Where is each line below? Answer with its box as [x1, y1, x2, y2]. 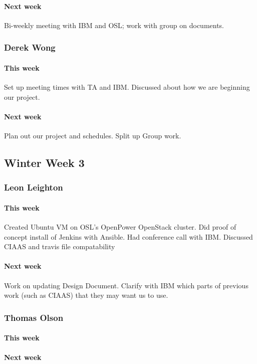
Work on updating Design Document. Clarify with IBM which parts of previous [4, 280, 248, 290]
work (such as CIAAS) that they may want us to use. [4, 290, 168, 300]
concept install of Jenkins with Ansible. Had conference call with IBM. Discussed [4, 231, 253, 242]
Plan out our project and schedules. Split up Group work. [4, 130, 181, 141]
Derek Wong [4, 41, 56, 54]
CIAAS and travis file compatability [4, 241, 115, 252]
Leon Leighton [4, 181, 63, 194]
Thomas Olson [4, 311, 64, 323]
